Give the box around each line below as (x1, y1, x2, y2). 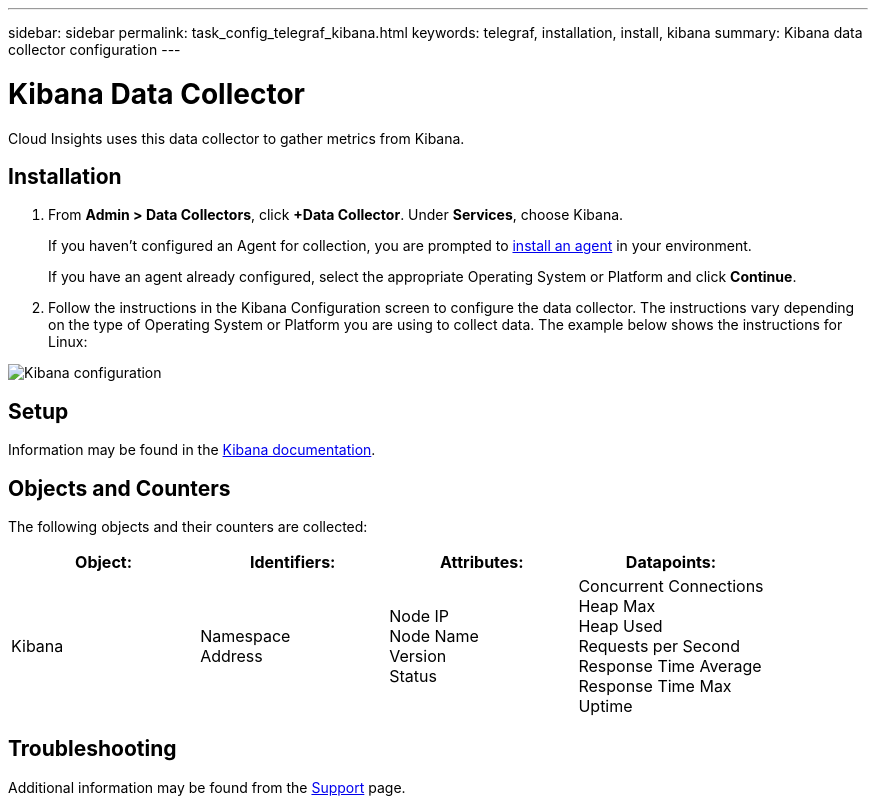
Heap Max (578, 596, 656, 617)
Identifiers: (249, 552, 336, 573)
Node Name (389, 626, 479, 647)
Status (389, 666, 437, 687)
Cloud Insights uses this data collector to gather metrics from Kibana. (8, 129, 465, 147)
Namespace (200, 626, 291, 647)
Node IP (389, 606, 450, 627)
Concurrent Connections (578, 576, 764, 597)
